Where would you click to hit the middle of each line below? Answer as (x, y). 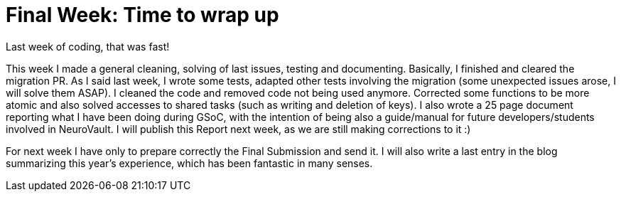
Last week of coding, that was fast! (88, 46)
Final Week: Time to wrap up (142, 15)
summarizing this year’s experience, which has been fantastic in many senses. (189, 163)
